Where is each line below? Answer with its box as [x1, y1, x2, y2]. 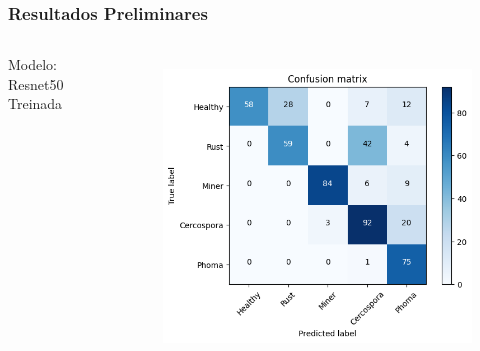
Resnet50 [8, 73, 64, 94]
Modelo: [8, 54, 58, 75]
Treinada [8, 93, 63, 114]
